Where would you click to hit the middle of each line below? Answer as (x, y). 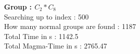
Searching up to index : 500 (47, 16)
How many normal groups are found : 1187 (70, 26)
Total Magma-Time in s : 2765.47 (56, 46)
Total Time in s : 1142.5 (41, 36)
